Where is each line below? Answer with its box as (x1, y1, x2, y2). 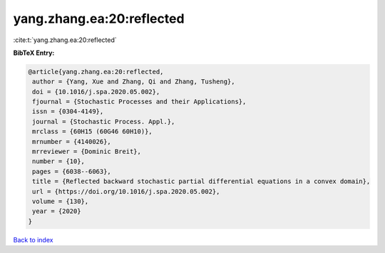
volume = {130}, (32, 197, 89, 205)
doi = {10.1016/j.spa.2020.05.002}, (32, 88, 160, 95)
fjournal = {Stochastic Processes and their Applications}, (32, 98, 247, 106)
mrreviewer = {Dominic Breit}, (32, 148, 142, 156)
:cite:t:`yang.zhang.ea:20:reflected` (13, 36, 117, 44)
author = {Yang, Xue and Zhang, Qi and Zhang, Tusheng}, (32, 78, 235, 86)
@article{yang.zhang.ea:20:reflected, (28, 68, 164, 76)
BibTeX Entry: (13, 48, 55, 57)
